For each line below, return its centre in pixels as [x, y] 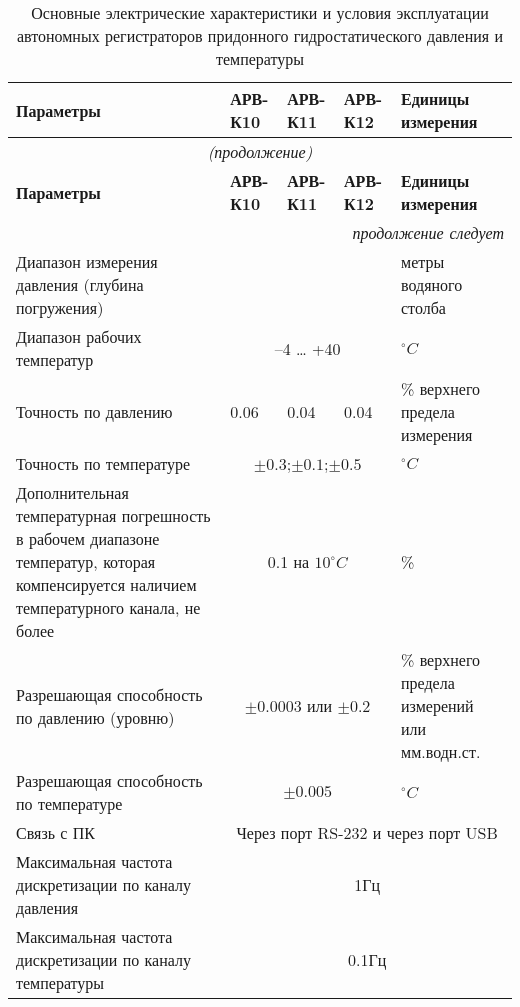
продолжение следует [428, 232]
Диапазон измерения [87, 261]
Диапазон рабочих [79, 336]
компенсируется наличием [106, 584]
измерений [437, 705]
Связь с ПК [55, 832]
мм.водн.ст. [441, 751]
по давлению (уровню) [95, 717]
